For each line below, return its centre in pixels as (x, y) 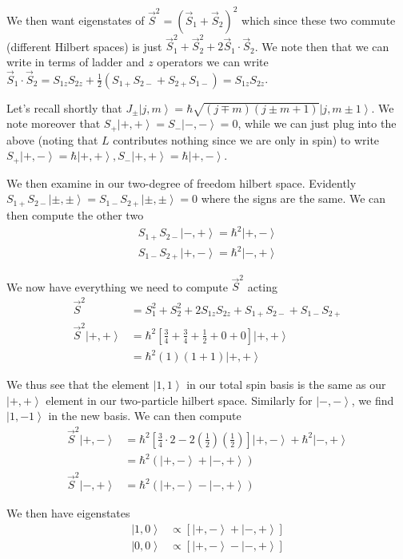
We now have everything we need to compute (117, 286)
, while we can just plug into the (317, 123)
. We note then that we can (322, 46)
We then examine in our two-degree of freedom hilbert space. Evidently (182, 182)
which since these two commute (319, 20)
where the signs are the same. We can (293, 198)
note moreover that (54, 123)
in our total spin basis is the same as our (286, 385)
